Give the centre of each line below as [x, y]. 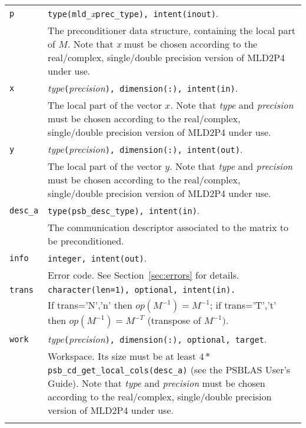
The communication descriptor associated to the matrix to [168, 227]
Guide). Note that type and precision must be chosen [157, 383]
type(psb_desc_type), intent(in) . [124, 210]
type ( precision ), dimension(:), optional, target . [157, 339]
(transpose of [174, 320]
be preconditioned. [86, 241]
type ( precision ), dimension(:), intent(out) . [145, 149]
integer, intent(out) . [97, 258]
